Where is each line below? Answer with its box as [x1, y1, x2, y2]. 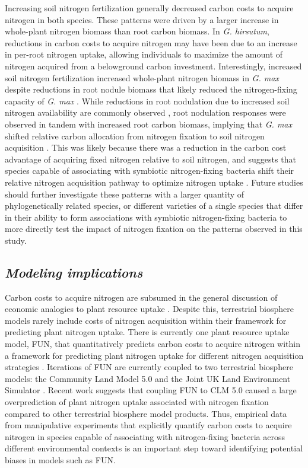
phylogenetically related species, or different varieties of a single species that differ [5, 199, 303, 212]
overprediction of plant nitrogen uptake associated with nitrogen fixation [5, 396, 269, 408]
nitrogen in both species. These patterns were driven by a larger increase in [5, 13, 279, 26]
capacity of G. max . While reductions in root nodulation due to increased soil [5, 94, 290, 107]
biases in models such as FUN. [5, 453, 116, 466]
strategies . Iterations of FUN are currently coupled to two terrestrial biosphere [5, 361, 293, 373]
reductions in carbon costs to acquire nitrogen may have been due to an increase [5, 36, 297, 49]
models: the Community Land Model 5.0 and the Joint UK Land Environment [5, 372, 291, 384]
